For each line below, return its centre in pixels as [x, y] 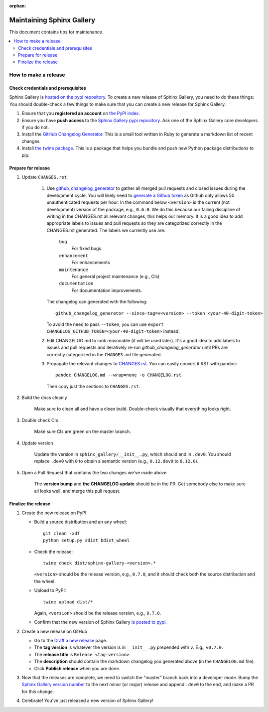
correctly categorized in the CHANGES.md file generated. [104, 354]
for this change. [38, 691]
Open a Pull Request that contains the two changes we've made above [94, 472]
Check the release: [54, 552]
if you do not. [35, 127]
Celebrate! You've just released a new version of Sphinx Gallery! [88, 701]
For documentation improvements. [107, 290]
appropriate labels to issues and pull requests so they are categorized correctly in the [134, 223]
